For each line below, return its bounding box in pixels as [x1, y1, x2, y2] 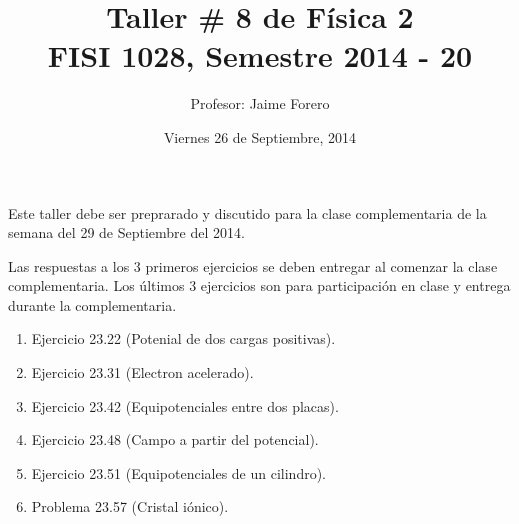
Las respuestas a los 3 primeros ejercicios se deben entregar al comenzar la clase [8, 255, 498, 276]
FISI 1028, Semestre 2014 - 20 [47, 35, 473, 76]
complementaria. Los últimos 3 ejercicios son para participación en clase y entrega [8, 275, 511, 296]
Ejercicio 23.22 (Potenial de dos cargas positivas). [31, 328, 336, 349]
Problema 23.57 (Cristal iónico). [31, 496, 229, 517]
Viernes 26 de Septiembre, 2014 [163, 126, 357, 147]
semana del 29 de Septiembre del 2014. [8, 222, 245, 243]
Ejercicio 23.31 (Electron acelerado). [31, 362, 254, 383]
